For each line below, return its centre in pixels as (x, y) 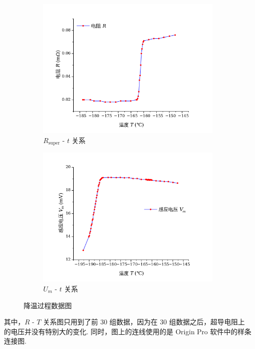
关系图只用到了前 (71, 322)
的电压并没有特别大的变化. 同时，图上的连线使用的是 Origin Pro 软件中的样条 (128, 331)
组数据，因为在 (133, 322)
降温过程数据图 (48, 305)
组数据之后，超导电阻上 (207, 322)
